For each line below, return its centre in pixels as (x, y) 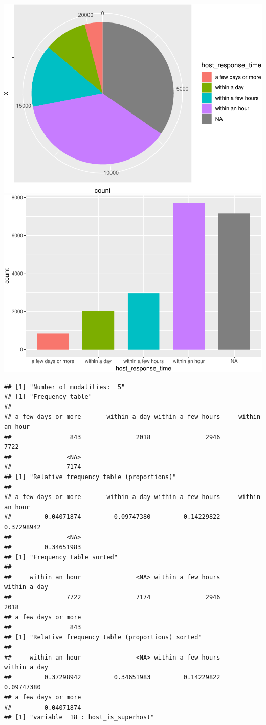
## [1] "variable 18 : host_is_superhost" (79, 718)
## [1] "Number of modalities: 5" (65, 387)
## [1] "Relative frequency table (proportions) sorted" (103, 637)
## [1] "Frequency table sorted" (61, 557)
